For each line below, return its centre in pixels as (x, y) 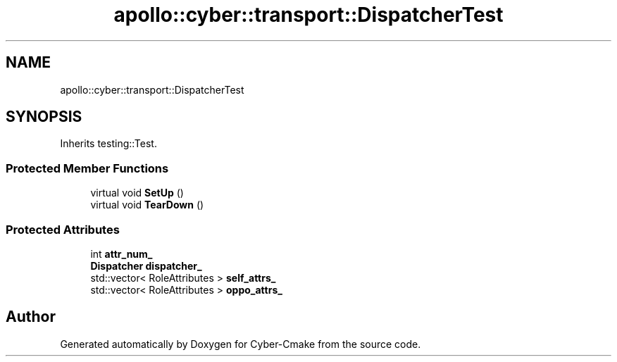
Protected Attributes (63, 229)
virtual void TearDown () (147, 205)
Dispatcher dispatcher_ (146, 266)
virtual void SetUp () (137, 193)
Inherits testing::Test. (108, 144)
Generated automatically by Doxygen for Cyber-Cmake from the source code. (241, 344)
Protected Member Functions (87, 168)
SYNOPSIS (44, 117)
